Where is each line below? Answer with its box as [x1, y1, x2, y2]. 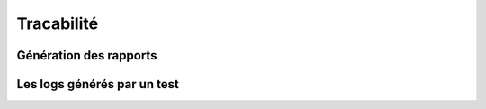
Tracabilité [16, 14, 99, 33]
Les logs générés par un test [16, 77, 180, 92]
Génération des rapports [16, 48, 157, 63]
